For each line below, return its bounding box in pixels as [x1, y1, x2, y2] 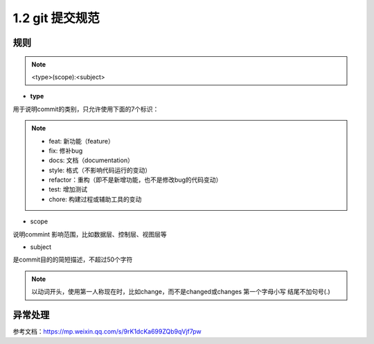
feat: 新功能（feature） [48, 137, 114, 145]
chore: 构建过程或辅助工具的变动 [48, 195, 142, 203]
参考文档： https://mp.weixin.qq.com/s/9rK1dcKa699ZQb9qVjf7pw [12, 327, 202, 336]
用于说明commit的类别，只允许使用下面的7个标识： [12, 105, 159, 113]
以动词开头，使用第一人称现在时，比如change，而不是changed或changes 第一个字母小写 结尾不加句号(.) [31, 288, 330, 296]
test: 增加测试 [48, 185, 88, 193]
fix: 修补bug [48, 146, 83, 155]
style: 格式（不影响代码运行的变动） [48, 166, 152, 174]
